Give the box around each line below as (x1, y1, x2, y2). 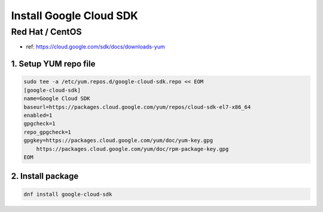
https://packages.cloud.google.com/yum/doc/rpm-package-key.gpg (36, 146, 229, 152)
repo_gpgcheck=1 (23, 129, 72, 135)
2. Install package (11, 171, 79, 181)
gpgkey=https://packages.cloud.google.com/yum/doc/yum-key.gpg (23, 137, 214, 144)
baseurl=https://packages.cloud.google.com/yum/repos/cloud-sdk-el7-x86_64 (23, 104, 251, 110)
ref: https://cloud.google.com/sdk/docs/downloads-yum (26, 43, 165, 50)
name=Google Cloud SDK (23, 95, 90, 102)
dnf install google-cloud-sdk (23, 190, 112, 198)
